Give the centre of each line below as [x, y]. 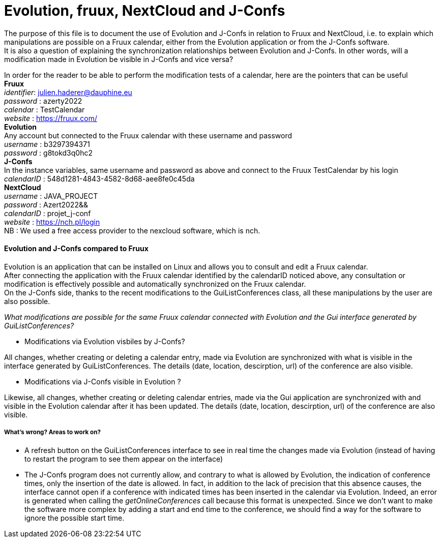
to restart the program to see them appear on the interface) [124, 459]
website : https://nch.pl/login [52, 222]
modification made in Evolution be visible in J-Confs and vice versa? [119, 59]
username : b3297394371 [47, 144]
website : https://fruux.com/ [51, 118]
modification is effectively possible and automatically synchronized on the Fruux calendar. [155, 284]
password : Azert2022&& [46, 204]
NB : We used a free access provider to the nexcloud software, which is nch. [132, 230]
